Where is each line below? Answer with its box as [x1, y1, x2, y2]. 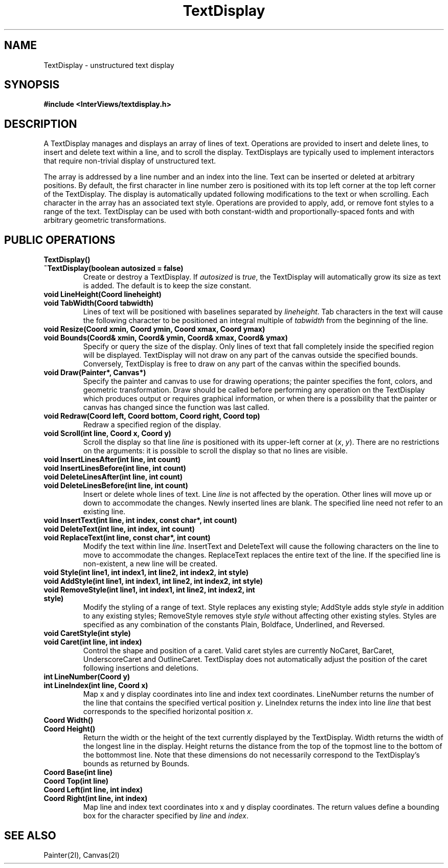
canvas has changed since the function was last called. [83, 403, 270, 412]
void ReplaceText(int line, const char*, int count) [43, 533, 211, 542]
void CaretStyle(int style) [43, 629, 131, 638]
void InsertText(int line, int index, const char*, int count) [43, 516, 237, 525]
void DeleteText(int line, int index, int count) [43, 524, 195, 534]
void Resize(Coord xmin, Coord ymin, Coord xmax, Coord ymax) [43, 325, 265, 334]
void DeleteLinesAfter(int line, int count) [43, 472, 183, 482]
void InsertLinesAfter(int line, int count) [43, 455, 181, 464]
